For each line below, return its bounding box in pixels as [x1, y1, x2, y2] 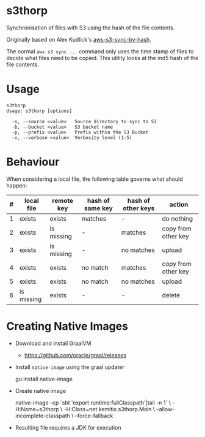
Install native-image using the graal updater [15, 363, 125, 371]
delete [162, 291, 181, 299]
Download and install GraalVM [15, 340, 92, 347]
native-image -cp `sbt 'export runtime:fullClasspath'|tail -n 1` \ [15, 399, 171, 406]
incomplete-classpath [15, 412, 70, 419]
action [169, 200, 189, 208]
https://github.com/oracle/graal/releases [24, 351, 127, 359]
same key [84, 203, 113, 212]
